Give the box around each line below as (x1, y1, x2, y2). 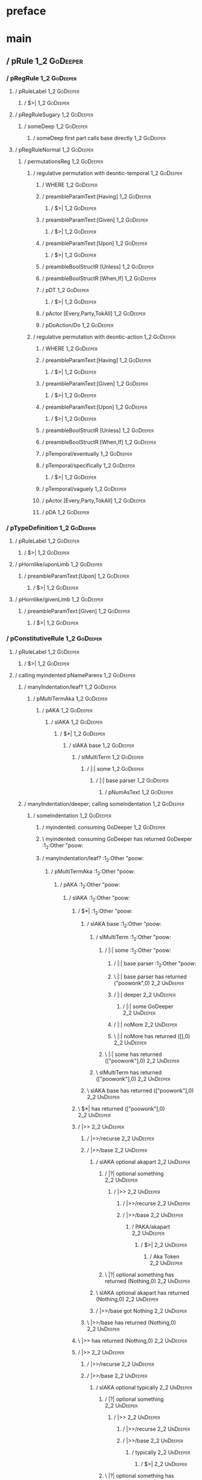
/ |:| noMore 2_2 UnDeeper (113, 1021, 177, 1028)
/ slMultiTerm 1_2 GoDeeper (78, 753, 144, 761)
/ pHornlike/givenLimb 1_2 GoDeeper (14, 596, 104, 603)
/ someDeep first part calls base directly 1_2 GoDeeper (33, 135, 166, 142)
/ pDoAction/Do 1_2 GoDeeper (42, 322, 114, 329)
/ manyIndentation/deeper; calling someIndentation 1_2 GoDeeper (24, 800, 185, 807)
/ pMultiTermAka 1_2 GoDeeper (33, 695, 108, 702)
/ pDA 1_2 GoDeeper (42, 509, 89, 516)
